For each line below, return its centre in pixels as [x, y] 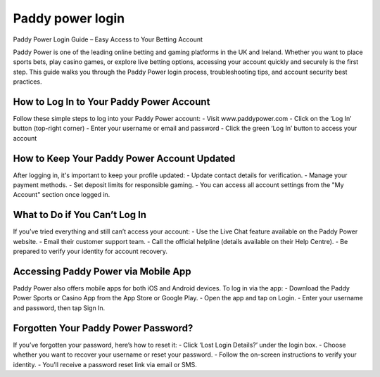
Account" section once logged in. [62, 195]
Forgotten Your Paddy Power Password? [103, 328]
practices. [27, 82]
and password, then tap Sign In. [59, 308]
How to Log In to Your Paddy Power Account [112, 102]
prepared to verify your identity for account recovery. [90, 251]
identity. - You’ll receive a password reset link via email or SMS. [105, 364]
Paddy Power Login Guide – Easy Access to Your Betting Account [108, 39]
